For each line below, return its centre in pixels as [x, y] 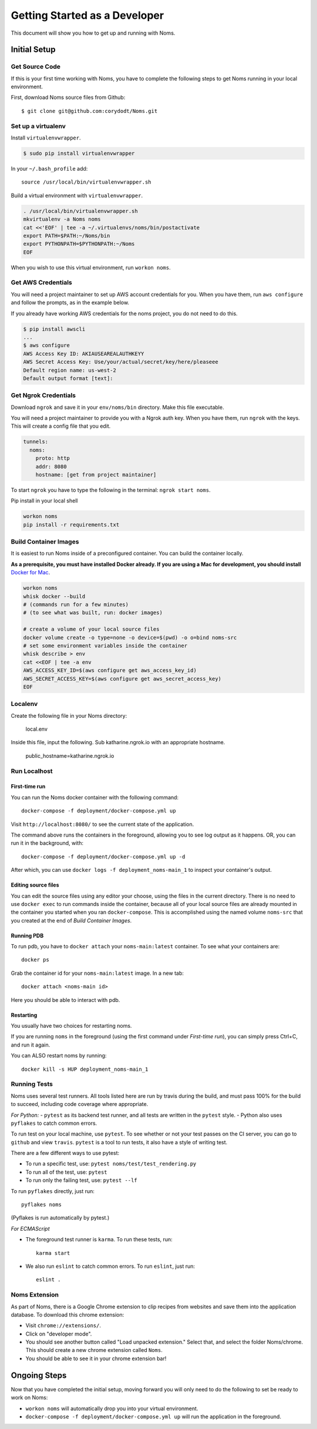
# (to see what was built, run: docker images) [93, 613]
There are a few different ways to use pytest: [65, 1153]
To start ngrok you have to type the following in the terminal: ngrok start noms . [111, 490]
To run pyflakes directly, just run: [53, 1191]
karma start [53, 1253]
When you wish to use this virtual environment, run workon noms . [91, 267]
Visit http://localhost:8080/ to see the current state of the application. [102, 824]
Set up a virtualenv [38, 126]
